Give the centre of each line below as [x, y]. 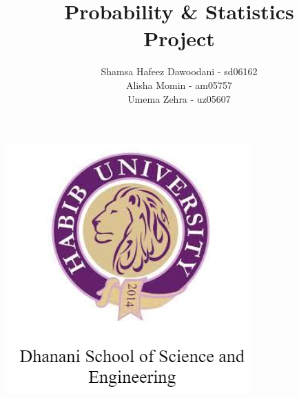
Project [179, 38]
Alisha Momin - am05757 [179, 84]
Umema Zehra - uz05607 [179, 98]
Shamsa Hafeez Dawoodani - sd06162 [179, 71]
